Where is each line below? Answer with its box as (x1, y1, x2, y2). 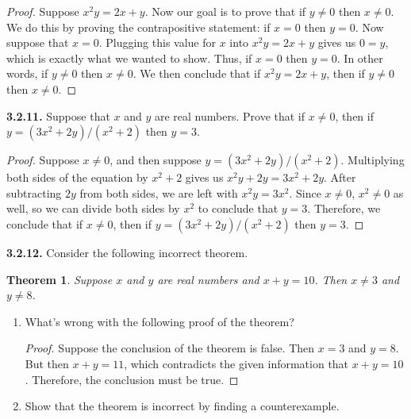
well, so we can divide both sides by (6, 200, 180, 217)
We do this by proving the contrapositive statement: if (6, 18, 271, 35)
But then (25, 355, 69, 371)
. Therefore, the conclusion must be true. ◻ (25, 371, 239, 387)
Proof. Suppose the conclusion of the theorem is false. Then (25, 340, 315, 356)
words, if (6, 65, 48, 82)
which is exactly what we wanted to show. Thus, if (6, 49, 252, 66)
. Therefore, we (307, 200, 381, 217)
